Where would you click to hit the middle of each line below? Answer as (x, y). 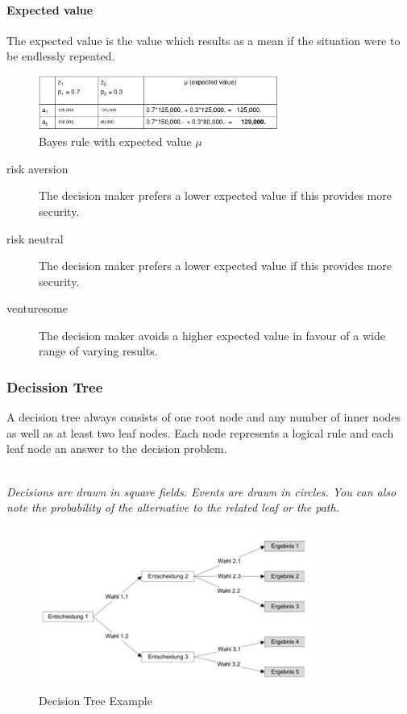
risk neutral (35, 238)
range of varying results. (98, 351)
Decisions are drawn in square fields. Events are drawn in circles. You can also (201, 491)
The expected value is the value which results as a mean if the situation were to (203, 40)
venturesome (37, 308)
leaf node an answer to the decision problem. (117, 448)
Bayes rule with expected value (115, 141)
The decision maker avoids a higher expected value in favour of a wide (212, 335)
